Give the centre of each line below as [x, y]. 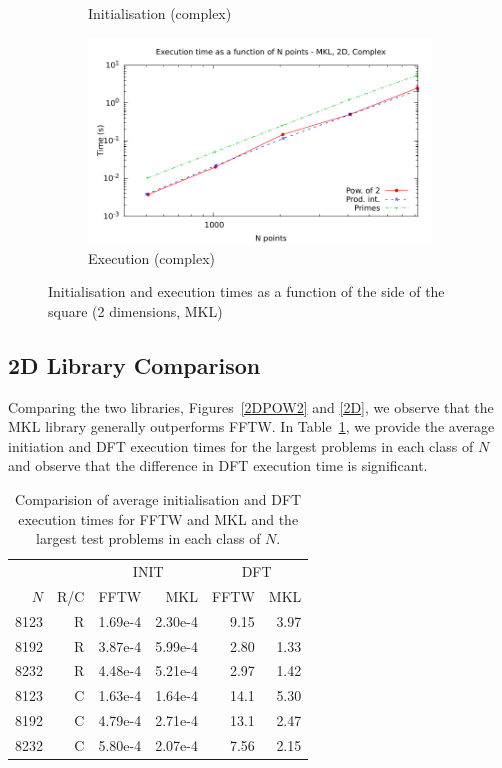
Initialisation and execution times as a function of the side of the [246, 291]
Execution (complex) [151, 257]
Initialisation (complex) [160, 13]
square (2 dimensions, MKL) [135, 310]
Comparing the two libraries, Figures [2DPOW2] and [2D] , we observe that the [251, 406]
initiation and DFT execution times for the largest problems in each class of [241, 445]
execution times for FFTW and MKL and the [158, 518]
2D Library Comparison [134, 364]
